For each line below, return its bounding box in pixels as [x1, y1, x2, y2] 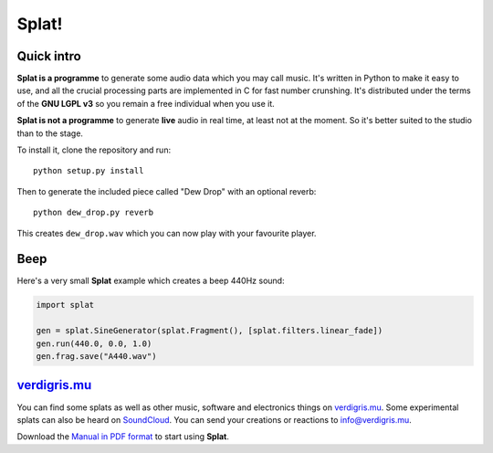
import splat [36, 300, 95, 311]
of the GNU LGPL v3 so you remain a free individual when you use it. [16, 98, 276, 109]
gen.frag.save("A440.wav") [36, 352, 157, 362]
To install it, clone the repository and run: [16, 144, 172, 155]
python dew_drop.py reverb [33, 207, 154, 218]
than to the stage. [16, 128, 84, 139]
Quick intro [16, 48, 81, 64]
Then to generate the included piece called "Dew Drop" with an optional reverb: [16, 185, 317, 196]
